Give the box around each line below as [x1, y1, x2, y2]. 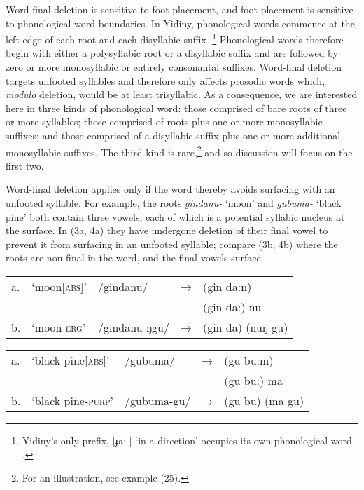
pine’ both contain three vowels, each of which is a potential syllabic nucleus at [6, 209, 345, 224]
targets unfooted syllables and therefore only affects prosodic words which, [6, 73, 325, 88]
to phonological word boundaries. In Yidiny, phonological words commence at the [6, 15, 355, 30]
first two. [6, 158, 44, 172]
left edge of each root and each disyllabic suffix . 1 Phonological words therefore [6, 30, 344, 46]
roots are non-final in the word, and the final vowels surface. [6, 250, 264, 265]
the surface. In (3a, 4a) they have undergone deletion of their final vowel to [6, 223, 328, 238]
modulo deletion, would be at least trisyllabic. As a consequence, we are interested [6, 87, 358, 102]
